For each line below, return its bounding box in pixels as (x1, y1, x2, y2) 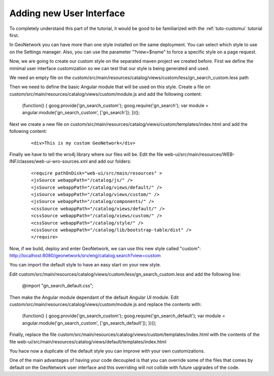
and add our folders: (88, 158, 131, 164)
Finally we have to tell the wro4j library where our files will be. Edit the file (9, 151, 163, 157)
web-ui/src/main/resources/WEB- (164, 151, 235, 157)
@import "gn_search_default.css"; (22, 283, 94, 289)
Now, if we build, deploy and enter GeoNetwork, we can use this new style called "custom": (9, 245, 201, 251)
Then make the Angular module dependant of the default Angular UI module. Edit (9, 294, 179, 300)
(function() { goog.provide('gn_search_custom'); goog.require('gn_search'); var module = (22, 102, 209, 109)
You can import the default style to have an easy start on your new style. (9, 262, 161, 268)
